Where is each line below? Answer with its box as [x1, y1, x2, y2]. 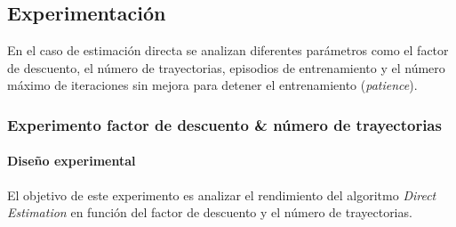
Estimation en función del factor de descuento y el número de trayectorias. [7, 203, 412, 222]
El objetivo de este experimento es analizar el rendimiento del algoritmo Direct [7, 185, 436, 204]
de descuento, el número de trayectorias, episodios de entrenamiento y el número [7, 58, 445, 77]
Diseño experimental [7, 151, 136, 170]
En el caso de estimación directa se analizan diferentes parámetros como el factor [7, 41, 449, 60]
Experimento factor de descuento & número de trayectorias [7, 113, 442, 135]
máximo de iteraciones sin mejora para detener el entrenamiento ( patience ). [7, 76, 418, 94]
